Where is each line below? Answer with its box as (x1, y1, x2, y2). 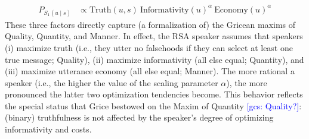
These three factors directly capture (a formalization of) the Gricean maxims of (5, 18, 296, 30)
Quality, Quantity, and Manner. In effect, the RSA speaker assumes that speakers (5, 30, 303, 42)
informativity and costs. (5, 123, 92, 135)
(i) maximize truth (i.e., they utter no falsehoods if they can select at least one (5, 41, 293, 53)
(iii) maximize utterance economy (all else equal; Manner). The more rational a (5, 65, 295, 77)
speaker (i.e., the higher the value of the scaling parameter (5, 76, 218, 89)
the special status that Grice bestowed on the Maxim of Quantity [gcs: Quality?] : (5, 99, 302, 112)
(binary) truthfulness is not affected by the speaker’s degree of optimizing (5, 111, 274, 124)
